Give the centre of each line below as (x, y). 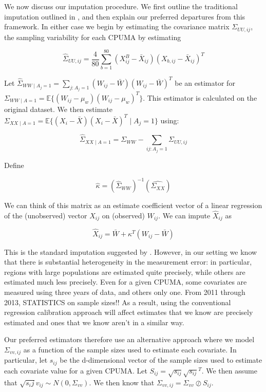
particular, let (26, 360)
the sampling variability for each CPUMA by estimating (93, 37)
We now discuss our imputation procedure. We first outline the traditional (121, 6)
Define (14, 165)
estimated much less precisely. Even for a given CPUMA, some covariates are (126, 282)
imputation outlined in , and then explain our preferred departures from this (125, 16)
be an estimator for (205, 82)
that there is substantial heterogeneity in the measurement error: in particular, (128, 262)
